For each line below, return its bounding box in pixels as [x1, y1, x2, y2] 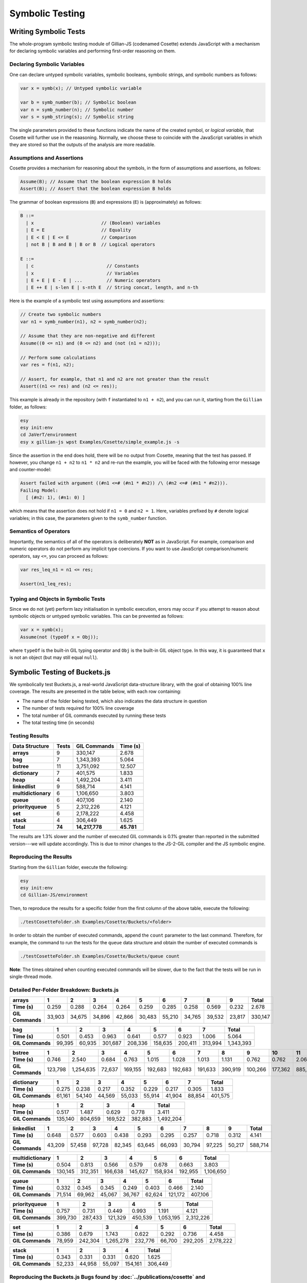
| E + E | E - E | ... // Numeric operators [26, 277, 161, 283]
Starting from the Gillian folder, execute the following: [9, 864, 128, 870]
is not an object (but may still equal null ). [9, 654, 98, 660]
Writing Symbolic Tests [9, 27, 85, 36]
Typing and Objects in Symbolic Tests [9, 595, 105, 602]
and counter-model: [9, 466, 52, 473]
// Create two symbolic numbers [20, 312, 102, 318]
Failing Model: [20, 488, 58, 493]
